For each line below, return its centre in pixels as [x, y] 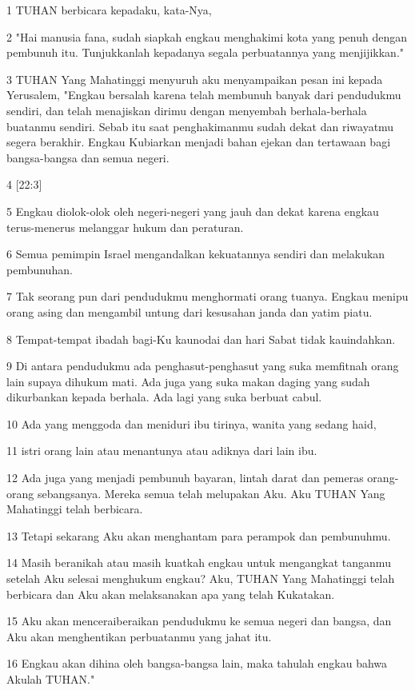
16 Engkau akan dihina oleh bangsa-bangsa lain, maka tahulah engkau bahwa [197, 663]
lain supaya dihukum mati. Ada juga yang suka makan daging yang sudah [188, 381]
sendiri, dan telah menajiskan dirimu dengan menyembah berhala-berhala [187, 110]
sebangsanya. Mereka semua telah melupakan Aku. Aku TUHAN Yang [211, 493]
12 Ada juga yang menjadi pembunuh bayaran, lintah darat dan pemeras [185, 478]
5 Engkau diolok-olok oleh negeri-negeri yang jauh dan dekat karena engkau [193, 211]
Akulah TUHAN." [51, 679]
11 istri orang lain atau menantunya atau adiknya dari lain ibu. [162, 451]
